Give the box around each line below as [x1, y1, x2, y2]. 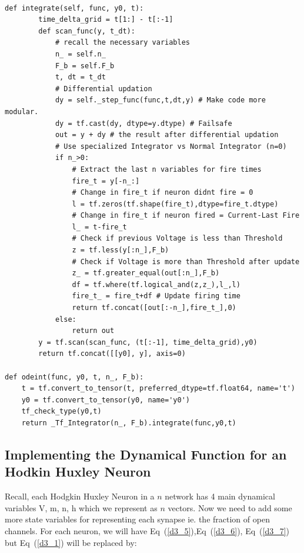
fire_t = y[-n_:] [72, 176, 140, 185]
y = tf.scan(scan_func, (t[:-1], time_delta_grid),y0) [38, 338, 258, 347]
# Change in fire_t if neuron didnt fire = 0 [72, 188, 253, 197]
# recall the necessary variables [55, 38, 190, 47]
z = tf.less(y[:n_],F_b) [72, 246, 169, 255]
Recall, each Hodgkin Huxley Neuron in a [5, 490, 155, 502]
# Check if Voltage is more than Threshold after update [72, 257, 300, 266]
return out [72, 327, 115, 335]
